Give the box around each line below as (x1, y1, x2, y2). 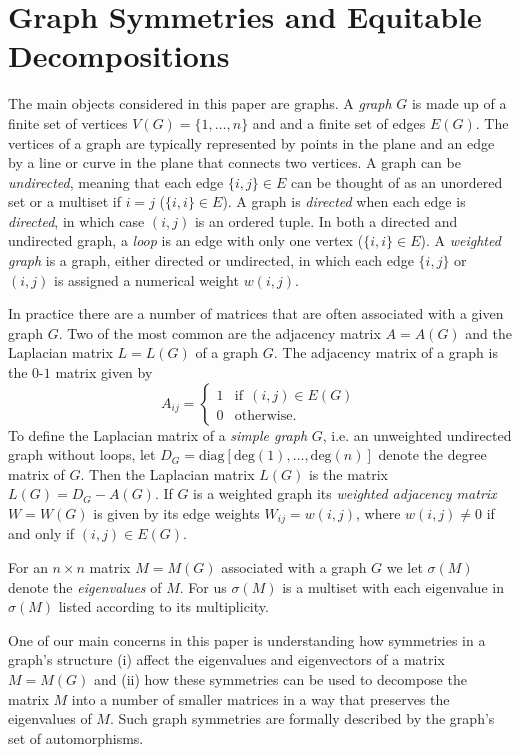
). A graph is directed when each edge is (222, 191, 466, 212)
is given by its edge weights (93, 503, 260, 523)
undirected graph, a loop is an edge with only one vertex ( (8, 230, 364, 251)
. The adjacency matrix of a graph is (273, 342, 498, 363)
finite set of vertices (8, 112, 128, 133)
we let (386, 557, 423, 578)
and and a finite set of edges (252, 112, 426, 133)
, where (356, 503, 401, 523)
